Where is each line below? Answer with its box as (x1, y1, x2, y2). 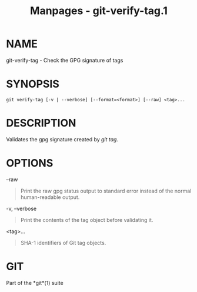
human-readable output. (20, 193, 80, 201)
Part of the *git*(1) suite (6, 279, 64, 286)
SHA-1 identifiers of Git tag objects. (20, 239, 106, 246)
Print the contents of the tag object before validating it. (20, 216, 153, 223)
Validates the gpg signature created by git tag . (6, 135, 119, 142)
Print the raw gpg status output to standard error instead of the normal (20, 187, 192, 194)
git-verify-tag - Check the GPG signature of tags (6, 57, 123, 64)
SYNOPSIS (6, 78, 60, 91)
